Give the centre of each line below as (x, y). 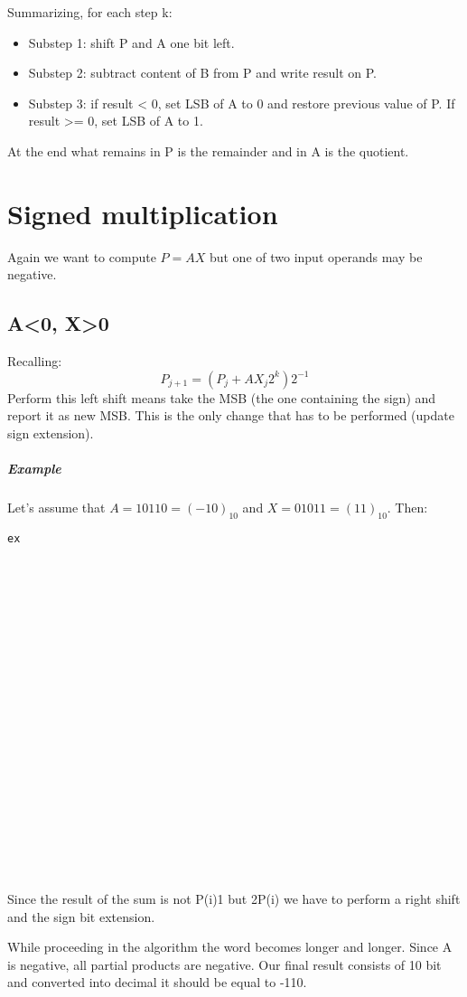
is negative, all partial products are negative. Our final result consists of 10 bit (224, 964)
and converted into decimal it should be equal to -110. (157, 982)
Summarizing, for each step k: (90, 12)
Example (34, 469)
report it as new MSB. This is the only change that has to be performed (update (231, 415)
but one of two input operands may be (316, 256)
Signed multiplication (143, 213)
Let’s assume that (56, 508)
